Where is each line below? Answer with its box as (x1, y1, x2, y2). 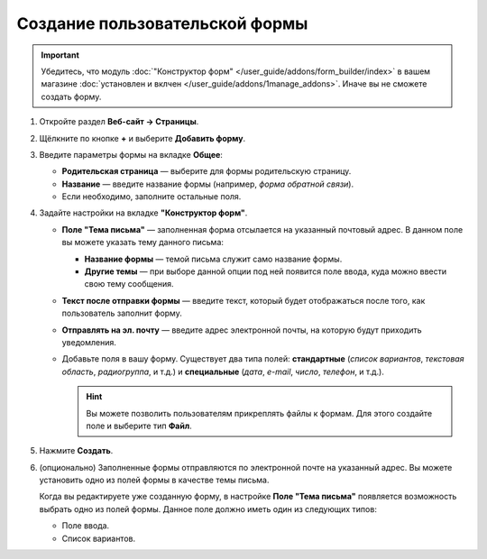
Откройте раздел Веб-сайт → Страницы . (39, 116, 199, 127)
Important (41, 50, 80, 60)
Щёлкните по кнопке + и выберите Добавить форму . (39, 133, 246, 143)
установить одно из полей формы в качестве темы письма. (39, 474, 270, 486)
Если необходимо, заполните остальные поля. (61, 191, 242, 202)
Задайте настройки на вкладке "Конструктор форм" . (39, 207, 248, 218)
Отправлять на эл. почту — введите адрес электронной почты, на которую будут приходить (61, 325, 422, 335)
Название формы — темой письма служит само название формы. (84, 253, 343, 264)
